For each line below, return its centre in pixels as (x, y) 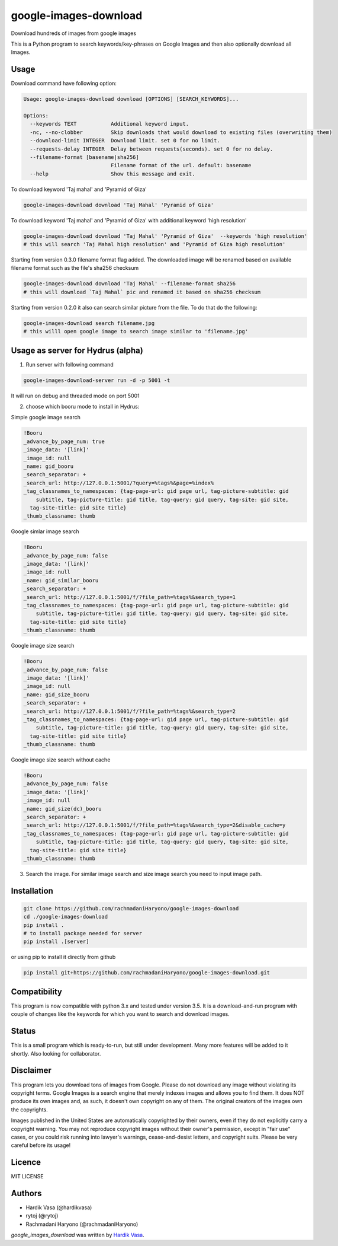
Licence (26, 1162)
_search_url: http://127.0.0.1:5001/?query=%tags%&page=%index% (119, 483)
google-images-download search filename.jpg (89, 323)
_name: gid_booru (49, 466)
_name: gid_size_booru (56, 694)
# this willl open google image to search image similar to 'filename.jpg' (136, 332)
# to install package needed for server (83, 933)
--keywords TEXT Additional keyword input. (110, 124)
